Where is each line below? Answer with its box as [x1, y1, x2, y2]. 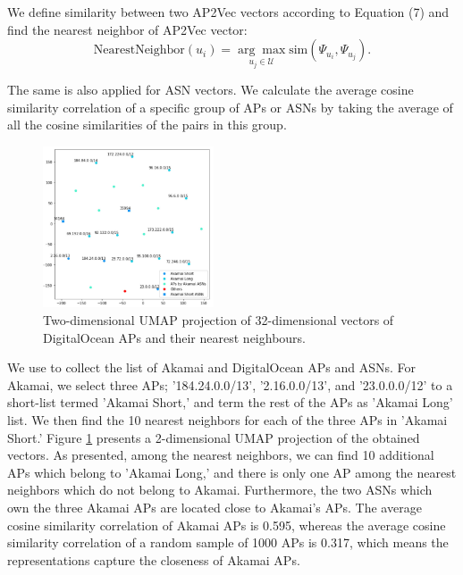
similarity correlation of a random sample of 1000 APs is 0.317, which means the [7, 533, 449, 552]
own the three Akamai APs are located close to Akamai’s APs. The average [7, 498, 422, 516]
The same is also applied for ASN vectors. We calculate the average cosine [7, 80, 414, 99]
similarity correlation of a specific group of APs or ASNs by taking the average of [7, 97, 453, 116]
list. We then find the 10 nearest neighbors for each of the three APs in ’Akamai [7, 411, 448, 429]
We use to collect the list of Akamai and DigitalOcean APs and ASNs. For [7, 358, 417, 377]
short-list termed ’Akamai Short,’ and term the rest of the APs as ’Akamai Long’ [7, 393, 453, 412]
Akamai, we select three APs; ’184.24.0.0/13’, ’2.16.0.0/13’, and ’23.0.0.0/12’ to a [7, 375, 453, 394]
